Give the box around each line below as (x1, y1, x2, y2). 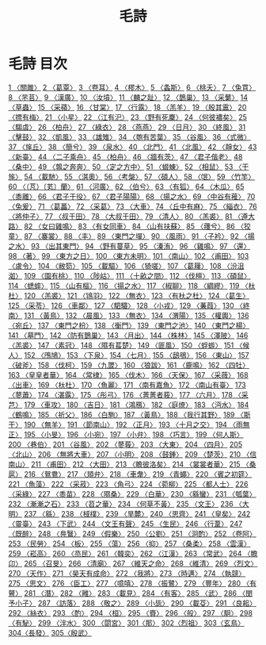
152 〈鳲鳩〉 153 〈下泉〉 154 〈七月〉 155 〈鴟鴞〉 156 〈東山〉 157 (23, 350, 249, 359)
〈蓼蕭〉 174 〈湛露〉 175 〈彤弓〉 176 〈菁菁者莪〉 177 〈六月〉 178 (8, 390, 234, 399)
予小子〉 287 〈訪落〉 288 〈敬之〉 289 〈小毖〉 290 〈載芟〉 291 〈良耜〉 (8, 598, 257, 608)
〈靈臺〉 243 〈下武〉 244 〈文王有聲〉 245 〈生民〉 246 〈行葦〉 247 (8, 519, 243, 528)
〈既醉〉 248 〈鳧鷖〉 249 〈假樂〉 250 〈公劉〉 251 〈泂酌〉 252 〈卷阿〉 (8, 528, 257, 538)
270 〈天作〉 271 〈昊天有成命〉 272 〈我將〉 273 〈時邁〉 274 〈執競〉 (8, 568, 246, 578)
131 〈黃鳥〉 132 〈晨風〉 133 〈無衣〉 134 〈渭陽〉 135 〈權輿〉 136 (23, 310, 249, 320)
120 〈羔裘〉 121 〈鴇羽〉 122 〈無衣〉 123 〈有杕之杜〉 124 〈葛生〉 (23, 290, 250, 300)
